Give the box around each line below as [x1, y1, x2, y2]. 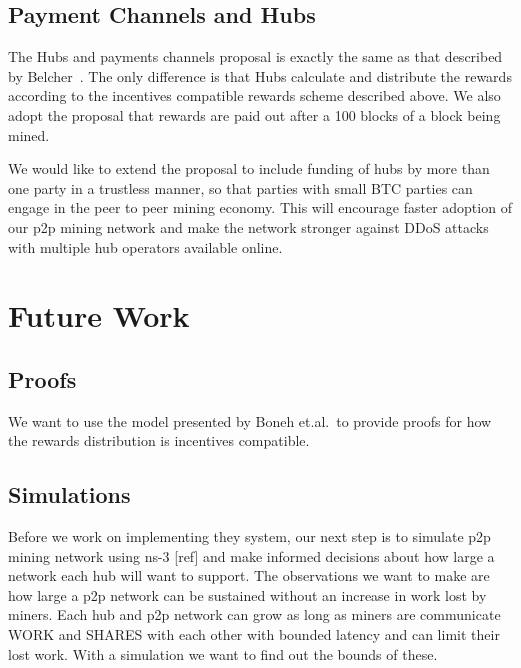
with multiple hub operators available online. [8, 236, 283, 257]
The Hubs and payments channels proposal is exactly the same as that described [8, 46, 503, 67]
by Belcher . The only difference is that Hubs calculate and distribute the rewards [8, 65, 512, 86]
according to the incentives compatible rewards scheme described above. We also [8, 85, 501, 106]
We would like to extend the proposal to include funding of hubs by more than [8, 158, 490, 179]
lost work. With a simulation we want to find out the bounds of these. [8, 643, 438, 664]
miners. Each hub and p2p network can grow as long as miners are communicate [8, 604, 501, 625]
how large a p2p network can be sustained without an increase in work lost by [8, 584, 487, 605]
